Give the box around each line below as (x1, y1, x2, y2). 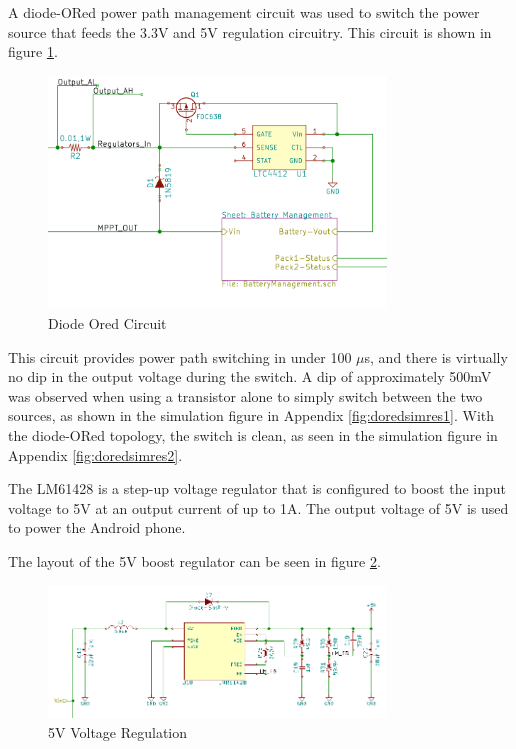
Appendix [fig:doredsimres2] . (8, 444, 183, 465)
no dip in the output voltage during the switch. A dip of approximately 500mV (8, 366, 492, 387)
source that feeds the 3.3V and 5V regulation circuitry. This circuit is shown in (8, 21, 492, 42)
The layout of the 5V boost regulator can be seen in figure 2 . (8, 551, 381, 571)
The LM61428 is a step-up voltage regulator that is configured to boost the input (8, 478, 507, 499)
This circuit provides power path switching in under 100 (8, 346, 352, 367)
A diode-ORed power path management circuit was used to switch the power (8, 2, 480, 22)
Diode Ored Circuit (48, 313, 167, 334)
